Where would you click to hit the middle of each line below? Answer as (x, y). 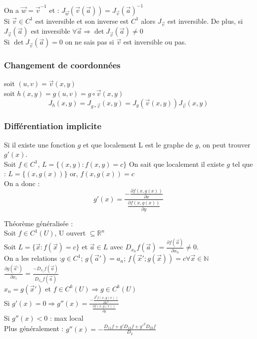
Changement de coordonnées (62, 65)
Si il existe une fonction (40, 144)
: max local (66, 317)
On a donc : (22, 183)
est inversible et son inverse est (82, 21)
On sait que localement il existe (176, 164)
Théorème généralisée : (39, 223)
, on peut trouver (224, 144)
